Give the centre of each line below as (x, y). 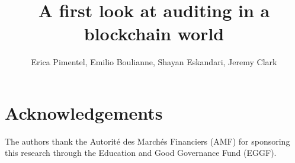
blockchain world (154, 33)
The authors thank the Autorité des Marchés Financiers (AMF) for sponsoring (147, 141)
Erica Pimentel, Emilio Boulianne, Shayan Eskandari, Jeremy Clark (154, 62)
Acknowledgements (84, 112)
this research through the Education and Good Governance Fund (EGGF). (141, 153)
